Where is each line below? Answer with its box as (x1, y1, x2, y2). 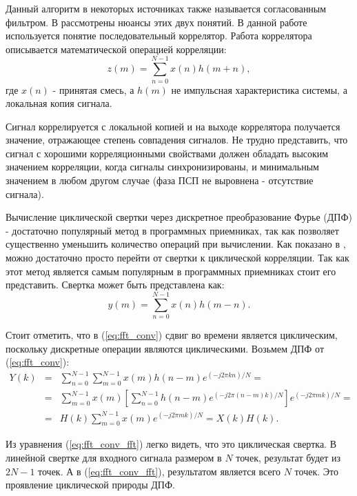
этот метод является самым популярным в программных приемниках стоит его (6, 264, 336, 278)
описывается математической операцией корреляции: (6, 41, 227, 56)
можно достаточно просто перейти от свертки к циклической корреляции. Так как (6, 250, 349, 265)
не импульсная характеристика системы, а (171, 82, 347, 97)
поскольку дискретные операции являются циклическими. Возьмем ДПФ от (6, 341, 325, 355)
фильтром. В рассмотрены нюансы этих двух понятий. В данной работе (6, 14, 307, 29)
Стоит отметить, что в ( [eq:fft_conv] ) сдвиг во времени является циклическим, (6, 327, 338, 341)
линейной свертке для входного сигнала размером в (6, 450, 222, 464)
